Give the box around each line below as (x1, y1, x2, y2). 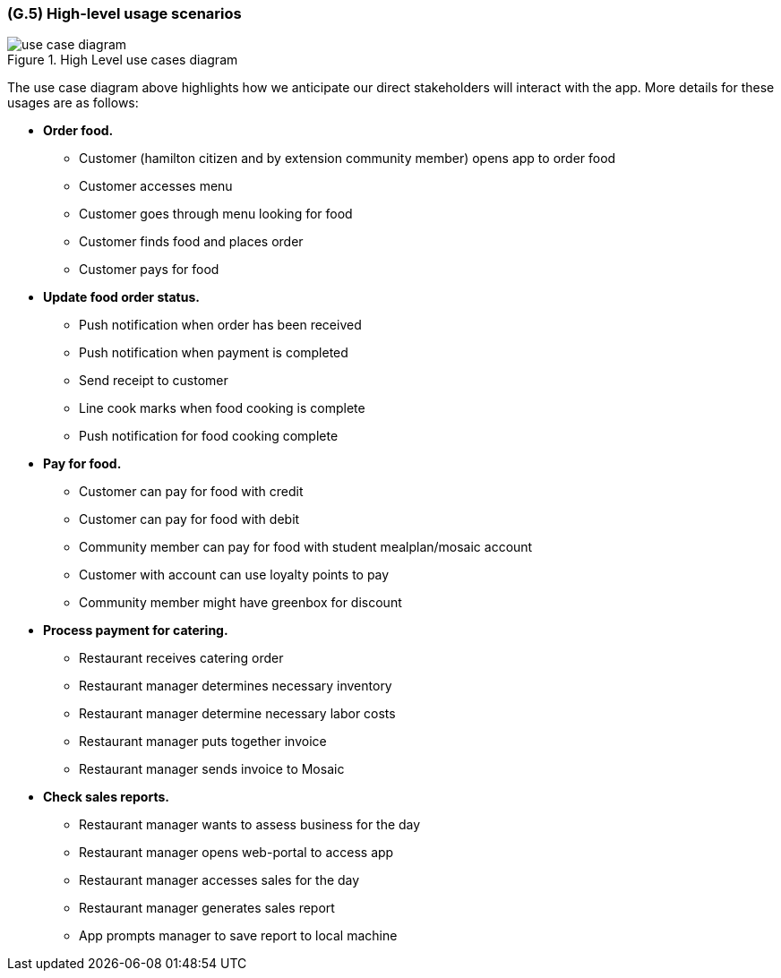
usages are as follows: (7, 95, 139, 111)
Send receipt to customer (79, 373, 228, 389)
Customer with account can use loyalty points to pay (79, 567, 390, 583)
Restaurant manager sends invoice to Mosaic (79, 761, 345, 777)
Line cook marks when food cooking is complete (79, 400, 365, 416)
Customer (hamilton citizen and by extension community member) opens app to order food (79, 150, 616, 167)
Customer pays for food (79, 262, 219, 278)
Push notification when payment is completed (79, 345, 348, 361)
